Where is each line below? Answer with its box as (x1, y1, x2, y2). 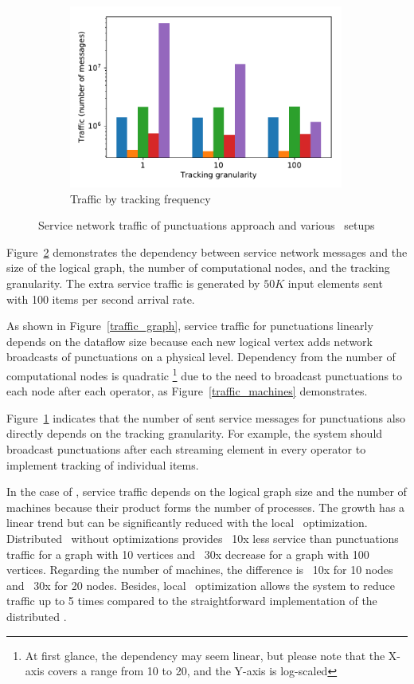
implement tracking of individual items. (6, 456, 199, 473)
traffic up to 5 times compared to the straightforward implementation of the (6, 592, 377, 609)
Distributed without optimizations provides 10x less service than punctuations (6, 529, 399, 546)
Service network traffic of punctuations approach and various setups (38, 217, 375, 234)
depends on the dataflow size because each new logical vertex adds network (6, 332, 373, 349)
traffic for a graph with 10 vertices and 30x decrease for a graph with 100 (6, 545, 369, 562)
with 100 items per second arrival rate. (6, 290, 195, 307)
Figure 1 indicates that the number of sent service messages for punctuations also (6, 409, 406, 426)
